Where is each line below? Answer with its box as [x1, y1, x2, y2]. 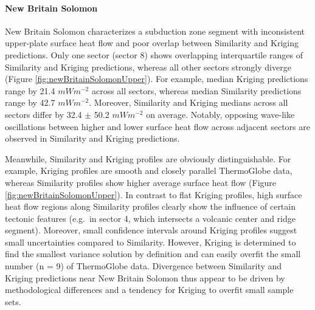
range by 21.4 [5, 84, 55, 97]
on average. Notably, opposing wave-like [146, 108, 295, 120]
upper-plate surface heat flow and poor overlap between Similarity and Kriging [5, 36, 299, 49]
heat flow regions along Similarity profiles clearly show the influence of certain [5, 200, 296, 213]
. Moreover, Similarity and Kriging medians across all [89, 96, 288, 109]
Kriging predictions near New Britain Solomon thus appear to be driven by [5, 271, 285, 284]
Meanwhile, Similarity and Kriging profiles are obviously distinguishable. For [5, 152, 291, 165]
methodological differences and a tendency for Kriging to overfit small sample [5, 283, 294, 296]
